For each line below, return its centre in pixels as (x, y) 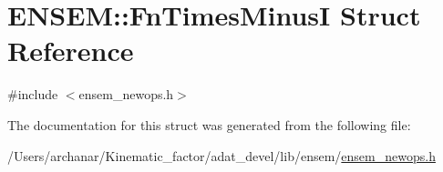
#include (33, 94)
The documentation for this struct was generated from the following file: (209, 124)
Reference (71, 51)
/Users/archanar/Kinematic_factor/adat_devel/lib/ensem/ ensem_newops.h (221, 155)
